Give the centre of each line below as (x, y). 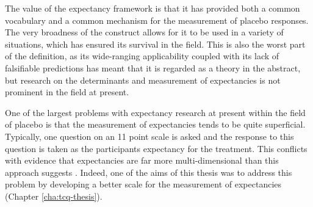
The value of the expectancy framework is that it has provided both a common (153, 8)
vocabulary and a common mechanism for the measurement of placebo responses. (157, 20)
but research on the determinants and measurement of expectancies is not (143, 80)
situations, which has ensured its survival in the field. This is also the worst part (155, 44)
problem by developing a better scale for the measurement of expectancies (143, 184)
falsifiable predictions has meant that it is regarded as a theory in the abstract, (153, 67)
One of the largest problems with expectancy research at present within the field (155, 112)
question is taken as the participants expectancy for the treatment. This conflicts (156, 148)
